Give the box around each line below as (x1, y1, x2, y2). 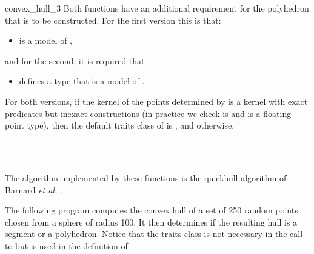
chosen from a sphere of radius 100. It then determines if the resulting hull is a (5, 215, 298, 228)
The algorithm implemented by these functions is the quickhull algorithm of (5, 171, 287, 184)
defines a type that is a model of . (19, 75, 145, 87)
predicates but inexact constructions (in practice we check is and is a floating (5, 107, 292, 119)
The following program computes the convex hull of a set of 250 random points (5, 204, 298, 216)
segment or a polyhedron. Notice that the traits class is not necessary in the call (5, 227, 303, 240)
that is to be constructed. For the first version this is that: (5, 13, 221, 26)
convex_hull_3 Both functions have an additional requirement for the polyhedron (5, 2, 309, 14)
